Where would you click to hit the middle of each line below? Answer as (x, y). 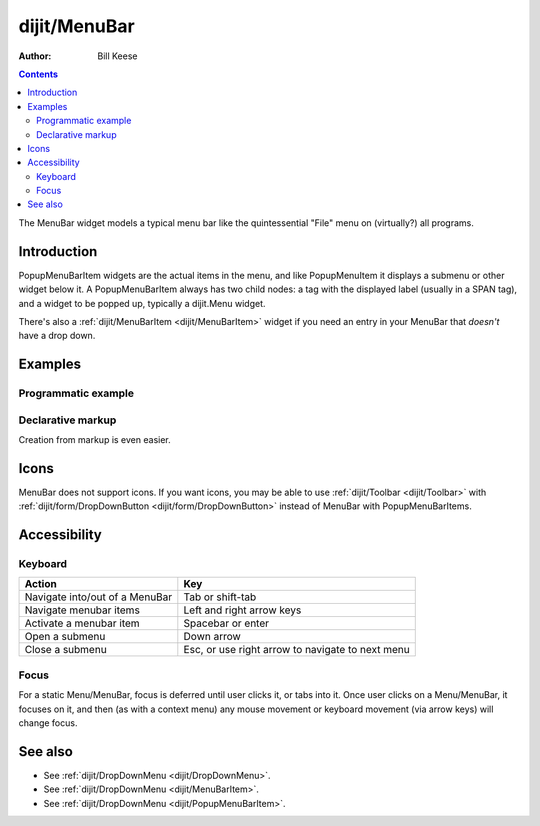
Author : (35, 56)
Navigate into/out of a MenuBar (98, 597)
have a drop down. (57, 336)
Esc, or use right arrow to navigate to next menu (296, 650)
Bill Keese (117, 56)
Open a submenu (65, 637)
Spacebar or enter (226, 623)
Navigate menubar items (82, 610)
